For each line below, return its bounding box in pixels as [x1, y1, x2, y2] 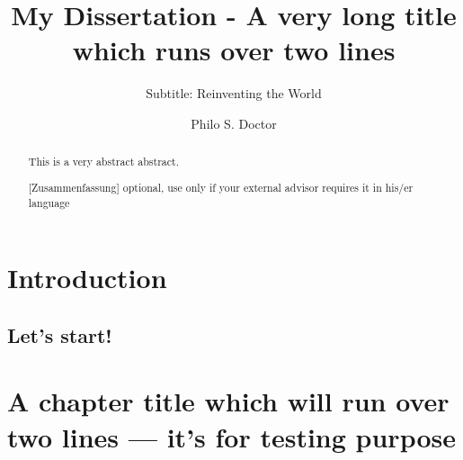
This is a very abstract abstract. [28, 154, 179, 169]
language [28, 194, 70, 210]
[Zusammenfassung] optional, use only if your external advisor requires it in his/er [28, 179, 414, 194]
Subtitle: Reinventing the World [146, 84, 322, 103]
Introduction [7, 259, 167, 296]
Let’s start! [7, 320, 112, 348]
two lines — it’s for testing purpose [7, 418, 456, 455]
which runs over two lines [72, 32, 396, 68]
